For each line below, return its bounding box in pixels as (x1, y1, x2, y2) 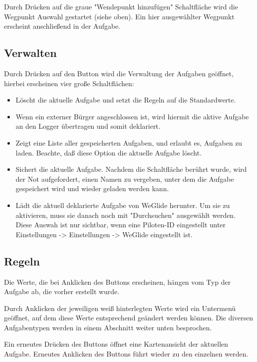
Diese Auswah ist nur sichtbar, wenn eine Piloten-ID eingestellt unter (15, 219, 226, 230)
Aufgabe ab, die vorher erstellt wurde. (4, 286, 119, 297)
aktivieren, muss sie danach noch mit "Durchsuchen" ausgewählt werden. (15, 209, 236, 220)
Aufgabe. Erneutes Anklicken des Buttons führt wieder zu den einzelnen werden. (4, 349, 249, 359)
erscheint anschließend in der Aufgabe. (4, 21, 120, 31)
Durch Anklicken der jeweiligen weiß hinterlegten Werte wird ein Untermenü (4, 303, 236, 313)
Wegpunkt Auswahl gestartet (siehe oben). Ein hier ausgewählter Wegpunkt (4, 11, 235, 21)
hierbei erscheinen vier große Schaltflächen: (4, 78, 134, 88)
